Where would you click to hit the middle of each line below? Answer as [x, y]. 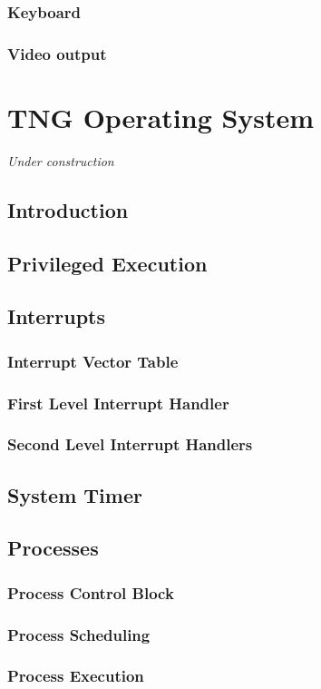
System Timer [75, 494]
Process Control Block [91, 592]
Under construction [61, 160]
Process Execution [76, 676]
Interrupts [57, 316]
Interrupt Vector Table [93, 361]
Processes [53, 548]
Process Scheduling [79, 634]
